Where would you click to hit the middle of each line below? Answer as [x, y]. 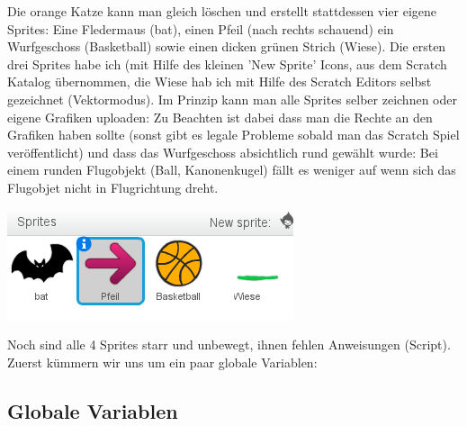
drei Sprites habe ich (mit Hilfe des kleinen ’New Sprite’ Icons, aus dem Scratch [227, 63]
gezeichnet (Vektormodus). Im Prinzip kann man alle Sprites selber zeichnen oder [232, 99]
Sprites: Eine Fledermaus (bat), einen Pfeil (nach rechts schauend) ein [201, 28]
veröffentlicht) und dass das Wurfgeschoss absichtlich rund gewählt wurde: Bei [223, 152]
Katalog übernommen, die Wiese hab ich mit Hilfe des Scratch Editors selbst [220, 82]
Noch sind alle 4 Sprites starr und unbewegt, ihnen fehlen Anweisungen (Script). [229, 344]
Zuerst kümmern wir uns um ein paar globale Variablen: [162, 362]
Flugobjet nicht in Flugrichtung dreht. [113, 187]
